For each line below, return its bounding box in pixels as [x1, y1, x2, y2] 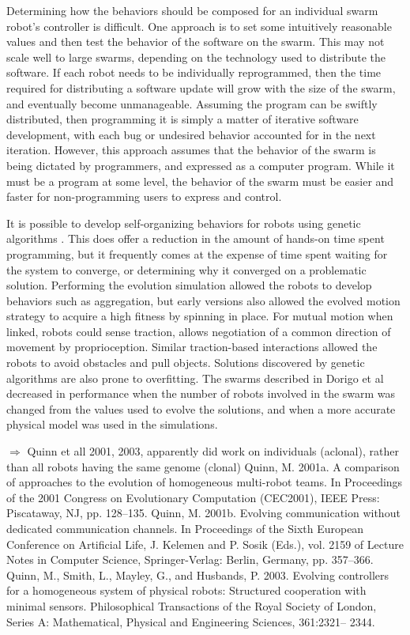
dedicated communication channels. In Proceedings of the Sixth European [6, 520, 364, 536]
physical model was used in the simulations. [6, 416, 218, 433]
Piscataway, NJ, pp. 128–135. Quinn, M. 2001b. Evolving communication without [6, 505, 401, 521]
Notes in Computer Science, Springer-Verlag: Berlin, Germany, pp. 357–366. [6, 551, 374, 568]
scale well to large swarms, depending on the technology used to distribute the [6, 48, 386, 65]
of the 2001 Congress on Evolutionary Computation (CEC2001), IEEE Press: [6, 489, 380, 505]
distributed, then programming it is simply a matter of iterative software [6, 111, 359, 127]
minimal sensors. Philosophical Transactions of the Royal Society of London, [6, 597, 377, 614]
